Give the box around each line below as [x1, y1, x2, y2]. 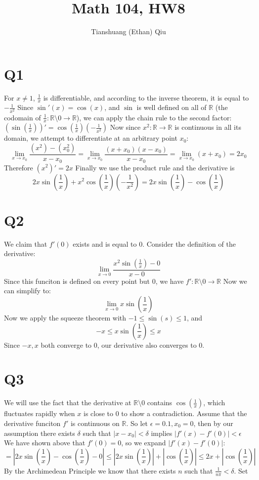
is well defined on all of [136, 102, 207, 112]
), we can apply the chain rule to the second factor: [76, 112, 232, 122]
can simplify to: [4, 285, 51, 296]
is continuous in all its [174, 122, 241, 132]
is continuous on [70, 418, 120, 428]
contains [147, 397, 173, 408]
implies [151, 427, 173, 438]
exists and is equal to [73, 238, 137, 249]
